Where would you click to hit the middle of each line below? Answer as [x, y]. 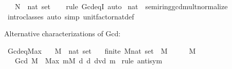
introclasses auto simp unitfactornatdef [71, 16]
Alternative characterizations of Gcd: [63, 33]
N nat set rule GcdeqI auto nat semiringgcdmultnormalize [121, 6]
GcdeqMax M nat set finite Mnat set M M [102, 50]
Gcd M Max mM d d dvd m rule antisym [88, 61]
